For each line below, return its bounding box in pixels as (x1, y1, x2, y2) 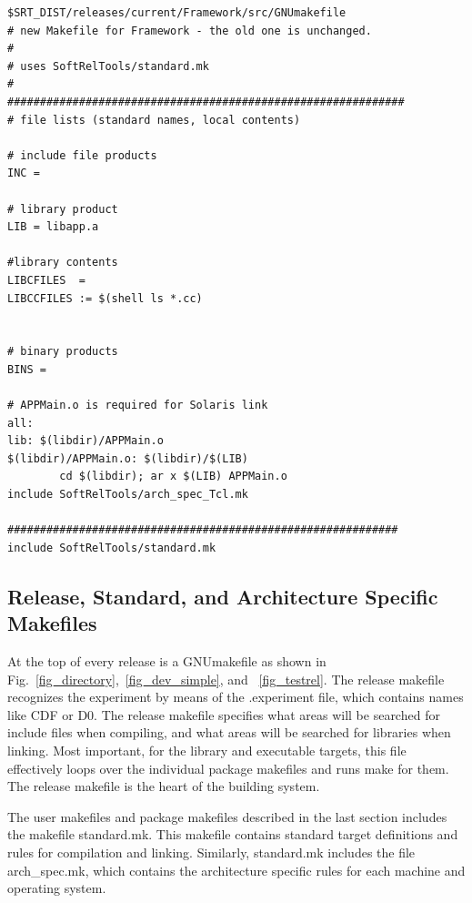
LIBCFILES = (7, 273, 85, 287)
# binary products (7, 345, 118, 359)
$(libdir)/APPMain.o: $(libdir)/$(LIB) (7, 451, 248, 465)
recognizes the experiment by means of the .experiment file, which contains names (7, 687, 464, 706)
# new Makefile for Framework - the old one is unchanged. (7, 24, 372, 37)
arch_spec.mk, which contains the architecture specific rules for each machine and (7, 860, 466, 879)
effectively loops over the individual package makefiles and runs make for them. (7, 758, 449, 777)
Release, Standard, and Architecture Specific (7, 582, 438, 610)
